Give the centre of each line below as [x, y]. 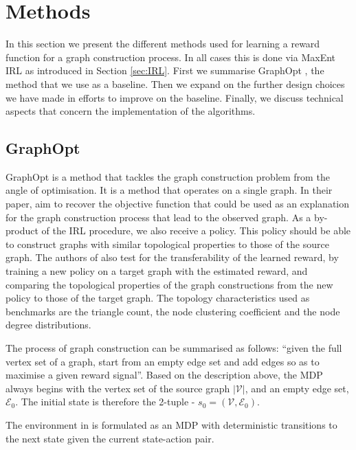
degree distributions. [48, 325]
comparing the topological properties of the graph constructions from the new [169, 284]
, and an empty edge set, [297, 388]
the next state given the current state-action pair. [110, 438]
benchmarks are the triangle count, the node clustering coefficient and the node [173, 311]
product [22, 230]
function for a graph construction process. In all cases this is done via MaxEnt [171, 57]
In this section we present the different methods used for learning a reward [163, 44]
